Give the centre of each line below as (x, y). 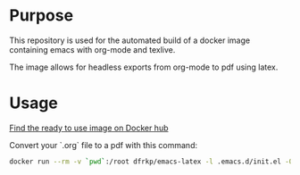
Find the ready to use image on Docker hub (89, 128)
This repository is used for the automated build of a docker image (130, 40)
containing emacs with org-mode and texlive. (92, 49)
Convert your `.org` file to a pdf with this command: (104, 145)
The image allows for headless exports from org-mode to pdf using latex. (144, 67)
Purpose (42, 16)
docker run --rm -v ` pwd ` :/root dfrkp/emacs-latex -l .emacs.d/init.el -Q (151, 162)
